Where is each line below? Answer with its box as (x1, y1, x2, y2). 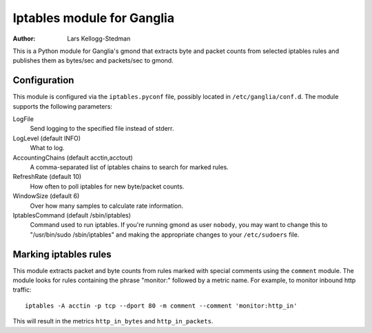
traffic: (12, 286, 32, 294)
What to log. (30, 144, 65, 152)
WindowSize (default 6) (12, 192, 80, 200)
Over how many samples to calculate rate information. (30, 202, 184, 210)
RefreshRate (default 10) (12, 173, 82, 181)
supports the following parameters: (12, 102, 113, 110)
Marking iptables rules (12, 248, 112, 260)
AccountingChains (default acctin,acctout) (12, 153, 134, 162)
